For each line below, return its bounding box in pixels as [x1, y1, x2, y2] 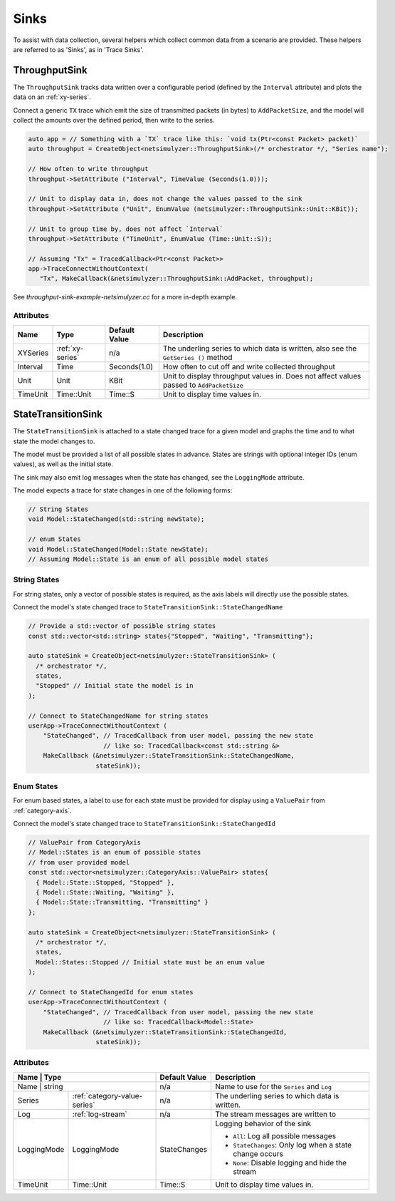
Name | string [17, 1081, 63, 1091]
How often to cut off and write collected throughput [162, 361, 336, 371]
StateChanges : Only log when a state [232, 1140, 352, 1150]
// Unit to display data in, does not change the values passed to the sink [28, 195, 302, 203]
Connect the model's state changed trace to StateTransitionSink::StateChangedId [13, 820, 275, 828]
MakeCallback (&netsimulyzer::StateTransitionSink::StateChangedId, [43, 1028, 288, 1036]
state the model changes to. [13, 437, 95, 445]
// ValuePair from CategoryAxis [28, 838, 142, 847]
